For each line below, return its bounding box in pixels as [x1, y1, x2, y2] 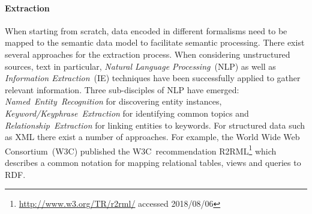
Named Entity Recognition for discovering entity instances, [5, 95, 222, 108]
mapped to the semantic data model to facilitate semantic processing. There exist [5, 36, 305, 49]
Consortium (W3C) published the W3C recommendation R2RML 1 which [5, 142, 277, 157]
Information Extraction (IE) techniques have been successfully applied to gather [5, 72, 301, 84]
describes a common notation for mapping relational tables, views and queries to [5, 156, 301, 168]
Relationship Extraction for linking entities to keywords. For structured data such [5, 118, 305, 131]
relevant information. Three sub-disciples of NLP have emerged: [5, 83, 239, 96]
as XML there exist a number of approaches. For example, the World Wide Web [5, 130, 300, 143]
